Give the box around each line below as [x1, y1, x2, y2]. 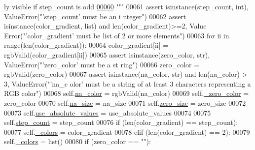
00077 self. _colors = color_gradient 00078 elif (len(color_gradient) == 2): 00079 [4, 126, 250, 137]
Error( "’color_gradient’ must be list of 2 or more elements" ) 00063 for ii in [4, 30, 229, 40]
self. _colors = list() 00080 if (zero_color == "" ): [4, 136, 151, 147]
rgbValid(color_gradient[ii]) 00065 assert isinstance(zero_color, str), [4, 49, 210, 60]
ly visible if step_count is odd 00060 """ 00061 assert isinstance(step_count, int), [4, 1, 249, 11]
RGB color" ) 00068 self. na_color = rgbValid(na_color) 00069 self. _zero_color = [4, 88, 249, 98]
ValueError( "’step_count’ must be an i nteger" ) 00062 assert [4, 11, 186, 21]
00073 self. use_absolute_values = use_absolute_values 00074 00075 [4, 107, 211, 118]
